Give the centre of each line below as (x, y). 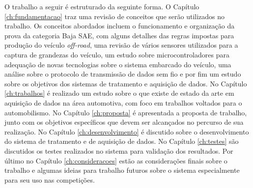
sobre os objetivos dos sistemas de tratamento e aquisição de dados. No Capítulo (126, 83)
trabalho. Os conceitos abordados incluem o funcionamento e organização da (120, 26)
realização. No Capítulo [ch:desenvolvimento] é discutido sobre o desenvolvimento (127, 131)
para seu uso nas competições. (50, 179)
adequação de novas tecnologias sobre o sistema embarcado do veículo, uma (118, 64)
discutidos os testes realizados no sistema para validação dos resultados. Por (119, 150)
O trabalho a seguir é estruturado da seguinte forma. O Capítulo (102, 6)
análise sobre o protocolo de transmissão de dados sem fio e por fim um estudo (123, 74)
